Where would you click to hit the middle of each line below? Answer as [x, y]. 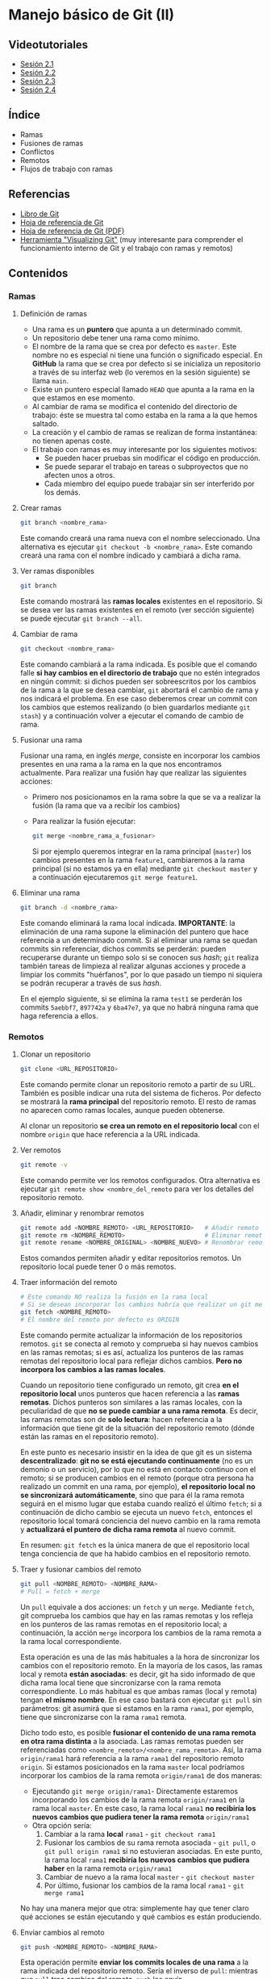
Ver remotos [41, 1150]
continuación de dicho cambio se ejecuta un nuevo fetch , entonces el [136, 1512]
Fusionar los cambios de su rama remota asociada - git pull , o [150, 1843]
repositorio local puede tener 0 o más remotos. [98, 1267]
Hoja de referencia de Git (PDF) [72, 231]
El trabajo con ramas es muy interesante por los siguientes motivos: [144, 450]
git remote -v [44, 1165]
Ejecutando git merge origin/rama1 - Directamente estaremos [135, 1791]
